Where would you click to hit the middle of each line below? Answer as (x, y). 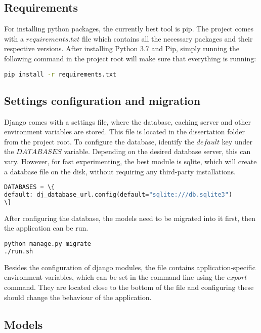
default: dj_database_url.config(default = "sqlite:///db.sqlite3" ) (118, 195)
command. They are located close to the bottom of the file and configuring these (129, 287)
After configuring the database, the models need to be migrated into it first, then (130, 218)
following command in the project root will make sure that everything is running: (130, 58)
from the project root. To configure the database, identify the (99, 141)
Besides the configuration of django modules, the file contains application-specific (130, 267)
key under (237, 141)
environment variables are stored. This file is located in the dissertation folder (124, 132)
